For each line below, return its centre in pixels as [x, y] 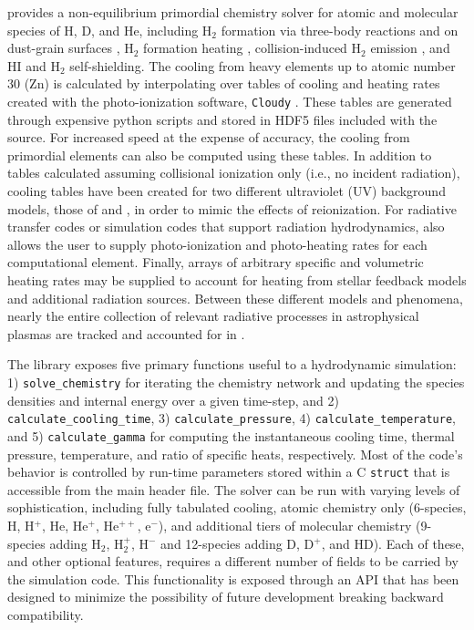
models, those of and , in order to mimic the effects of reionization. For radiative [232, 208]
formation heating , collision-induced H [252, 48]
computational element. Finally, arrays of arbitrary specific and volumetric [216, 262]
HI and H [34, 65]
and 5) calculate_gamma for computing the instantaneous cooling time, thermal [231, 435]
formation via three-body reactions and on [340, 30]
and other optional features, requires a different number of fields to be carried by [233, 561]
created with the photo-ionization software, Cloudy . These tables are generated [230, 101]
